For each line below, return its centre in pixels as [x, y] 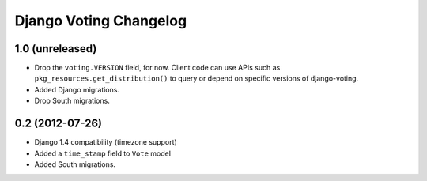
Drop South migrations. [72, 101]
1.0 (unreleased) [56, 49]
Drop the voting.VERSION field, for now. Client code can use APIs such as [157, 68]
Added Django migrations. [77, 89]
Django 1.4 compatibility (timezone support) [106, 142]
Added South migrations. [75, 164]
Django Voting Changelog [101, 21]
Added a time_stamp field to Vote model [103, 153]
